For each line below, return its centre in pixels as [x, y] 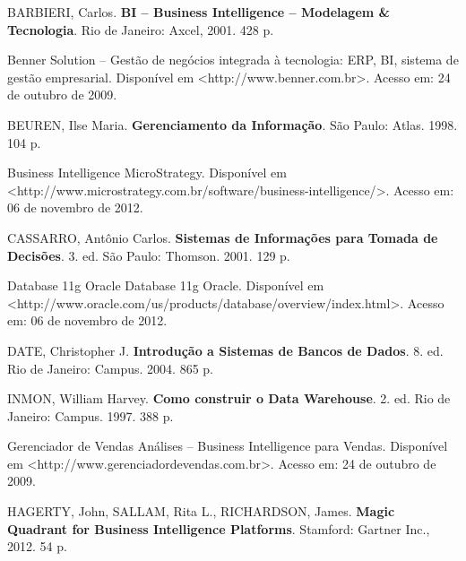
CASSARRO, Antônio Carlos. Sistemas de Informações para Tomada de [223, 237]
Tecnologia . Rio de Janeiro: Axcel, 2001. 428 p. [141, 29]
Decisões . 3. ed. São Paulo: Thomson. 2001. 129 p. [149, 255]
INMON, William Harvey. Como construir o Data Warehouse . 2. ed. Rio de [229, 398]
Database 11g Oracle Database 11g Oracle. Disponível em [166, 285]
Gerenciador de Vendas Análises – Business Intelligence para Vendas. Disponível [228, 446]
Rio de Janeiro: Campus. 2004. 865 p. [110, 368]
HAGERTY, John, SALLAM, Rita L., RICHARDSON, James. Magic [201, 511]
